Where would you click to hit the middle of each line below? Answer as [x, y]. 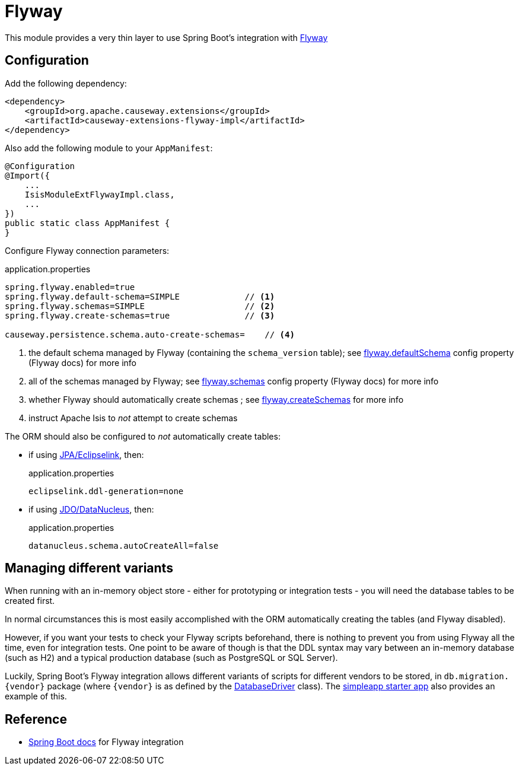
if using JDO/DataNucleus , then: [91, 509]
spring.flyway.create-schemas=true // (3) [140, 315]
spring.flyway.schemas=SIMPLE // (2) [140, 306]
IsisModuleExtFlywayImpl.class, [100, 194]
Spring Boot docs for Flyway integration [106, 742]
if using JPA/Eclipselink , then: [86, 454]
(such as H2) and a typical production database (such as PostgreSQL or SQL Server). [171, 658]
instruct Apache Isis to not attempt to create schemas [133, 418]
